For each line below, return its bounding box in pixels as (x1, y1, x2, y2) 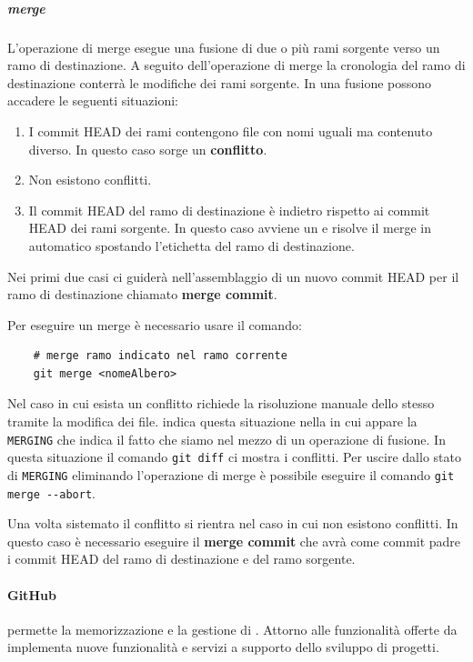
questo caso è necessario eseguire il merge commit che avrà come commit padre (7, 531, 461, 550)
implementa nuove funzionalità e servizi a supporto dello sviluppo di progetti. (7, 637, 439, 657)
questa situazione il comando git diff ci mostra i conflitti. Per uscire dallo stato (7, 447, 461, 466)
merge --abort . (7, 483, 96, 502)
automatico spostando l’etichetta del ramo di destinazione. (28, 236, 355, 255)
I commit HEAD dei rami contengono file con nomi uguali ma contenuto (28, 121, 433, 140)
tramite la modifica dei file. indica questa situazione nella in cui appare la (7, 412, 418, 431)
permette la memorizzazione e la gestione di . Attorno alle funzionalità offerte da (7, 619, 458, 638)
